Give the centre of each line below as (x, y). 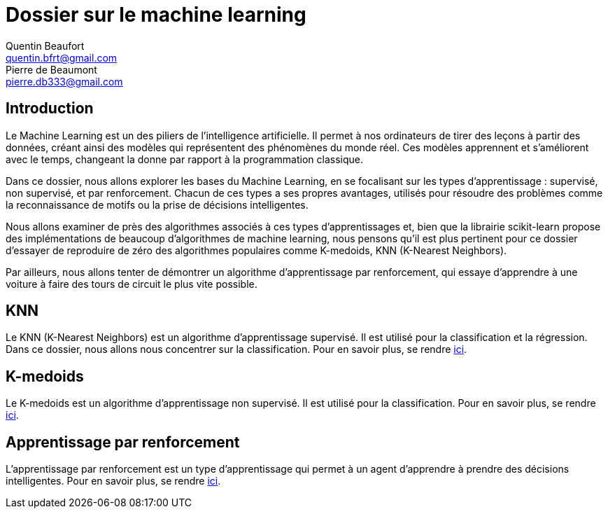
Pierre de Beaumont (51, 69)
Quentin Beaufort (45, 46)
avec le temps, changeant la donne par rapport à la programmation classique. (184, 159)
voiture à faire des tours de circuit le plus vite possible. (132, 284)
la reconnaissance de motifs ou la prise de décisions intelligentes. (157, 204)
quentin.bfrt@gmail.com (62, 57)
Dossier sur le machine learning (156, 15)
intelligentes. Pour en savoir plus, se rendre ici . (113, 481)
